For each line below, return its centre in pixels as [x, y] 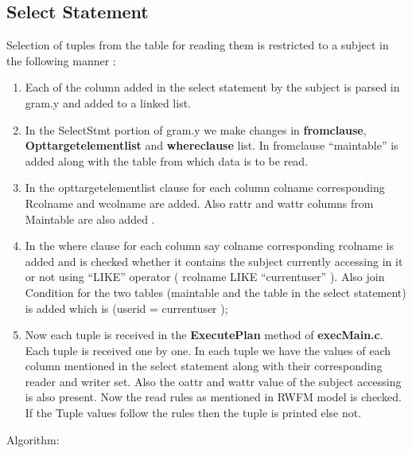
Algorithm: [33, 439]
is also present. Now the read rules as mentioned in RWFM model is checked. [213, 397]
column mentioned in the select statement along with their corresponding [204, 366]
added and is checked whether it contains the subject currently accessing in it [214, 261]
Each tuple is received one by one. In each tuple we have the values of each [208, 350]
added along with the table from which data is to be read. [167, 160]
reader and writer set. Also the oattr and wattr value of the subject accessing [213, 381]
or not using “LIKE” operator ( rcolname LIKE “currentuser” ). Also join [205, 277]
